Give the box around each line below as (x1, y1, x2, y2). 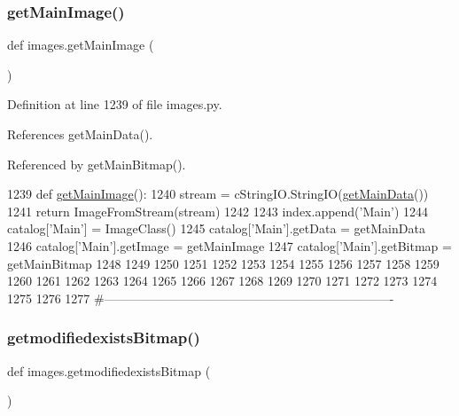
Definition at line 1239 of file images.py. (7, 95, 222, 114)
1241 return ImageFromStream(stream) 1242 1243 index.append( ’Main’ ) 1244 (7, 201, 428, 220)
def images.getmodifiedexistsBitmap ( (7, 361, 211, 380)
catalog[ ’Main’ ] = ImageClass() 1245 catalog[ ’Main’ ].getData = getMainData (7, 219, 425, 238)
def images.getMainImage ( (7, 35, 154, 54)
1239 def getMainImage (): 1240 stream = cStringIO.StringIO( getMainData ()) (7, 184, 429, 203)
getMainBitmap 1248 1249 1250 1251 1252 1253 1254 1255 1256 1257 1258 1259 (7, 254, 440, 272)
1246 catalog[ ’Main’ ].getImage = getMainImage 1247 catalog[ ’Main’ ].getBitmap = (7, 236, 452, 255)
